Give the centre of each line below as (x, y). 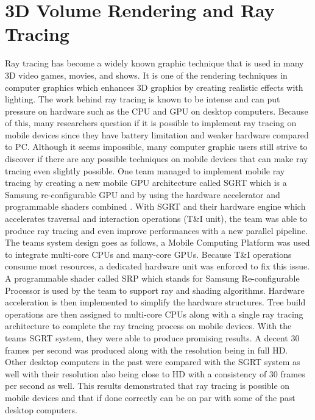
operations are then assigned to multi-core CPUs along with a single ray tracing (154, 314)
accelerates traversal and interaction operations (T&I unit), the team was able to (156, 219)
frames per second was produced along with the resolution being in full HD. (147, 350)
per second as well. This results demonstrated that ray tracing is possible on (147, 386)
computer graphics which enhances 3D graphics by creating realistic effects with (154, 87)
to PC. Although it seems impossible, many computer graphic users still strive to (156, 147)
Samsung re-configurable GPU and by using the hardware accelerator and (143, 194)
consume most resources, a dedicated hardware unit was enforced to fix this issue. (157, 266)
